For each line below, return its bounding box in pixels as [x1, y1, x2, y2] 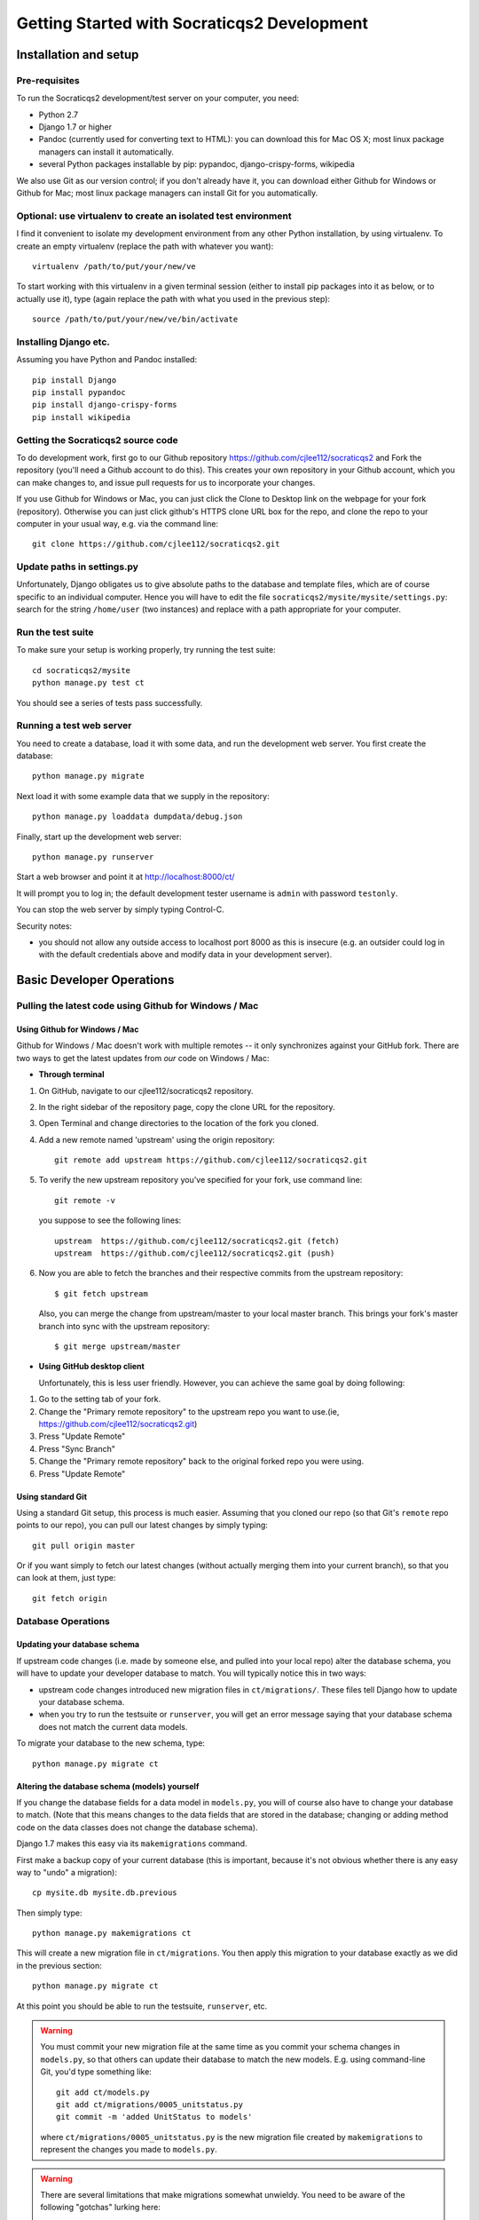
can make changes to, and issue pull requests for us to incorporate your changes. [16, 477, 316, 488]
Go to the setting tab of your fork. [38, 1394, 161, 1405]
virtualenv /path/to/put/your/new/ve [32, 261, 197, 271]
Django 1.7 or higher [38, 122, 113, 132]
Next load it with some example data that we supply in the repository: [16, 790, 270, 801]
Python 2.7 [38, 109, 79, 120]
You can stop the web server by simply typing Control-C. [16, 904, 225, 915]
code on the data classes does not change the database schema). [16, 1821, 258, 1833]
